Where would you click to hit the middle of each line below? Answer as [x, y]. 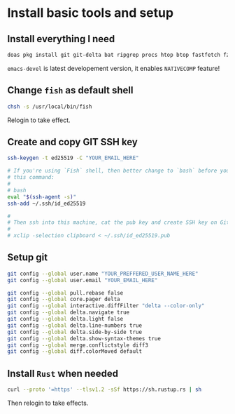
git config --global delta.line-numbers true [74, 325]
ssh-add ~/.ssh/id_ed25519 [47, 203]
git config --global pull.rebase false [65, 293]
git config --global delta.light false [65, 319]
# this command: [31, 178]
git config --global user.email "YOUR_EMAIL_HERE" [83, 280]
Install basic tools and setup [90, 13]
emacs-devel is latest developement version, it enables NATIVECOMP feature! [114, 68]
